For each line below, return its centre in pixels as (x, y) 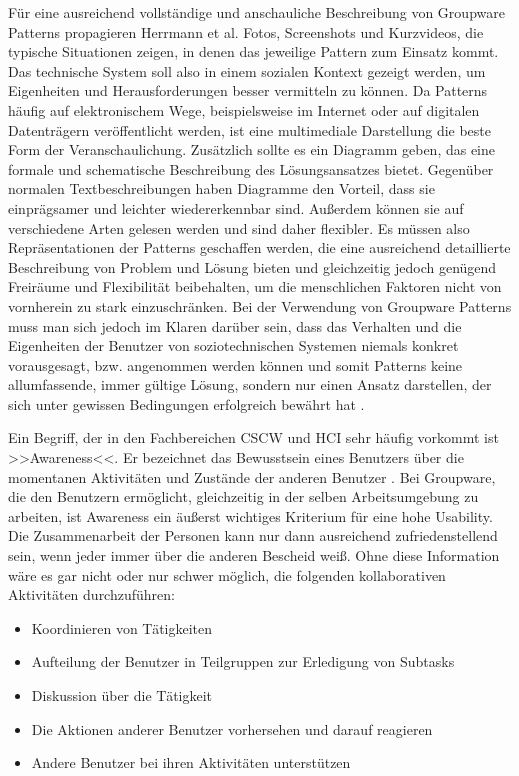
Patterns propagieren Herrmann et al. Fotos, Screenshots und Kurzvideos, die (246, 31)
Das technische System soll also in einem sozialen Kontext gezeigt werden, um (247, 70)
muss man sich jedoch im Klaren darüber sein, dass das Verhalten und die (235, 325)
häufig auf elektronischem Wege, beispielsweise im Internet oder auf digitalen (244, 109)
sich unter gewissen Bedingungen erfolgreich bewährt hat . (186, 403)
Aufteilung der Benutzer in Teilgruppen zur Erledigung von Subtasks (243, 661)
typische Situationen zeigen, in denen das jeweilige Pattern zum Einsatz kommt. (253, 51)
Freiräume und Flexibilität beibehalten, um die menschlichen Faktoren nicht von (255, 286)
